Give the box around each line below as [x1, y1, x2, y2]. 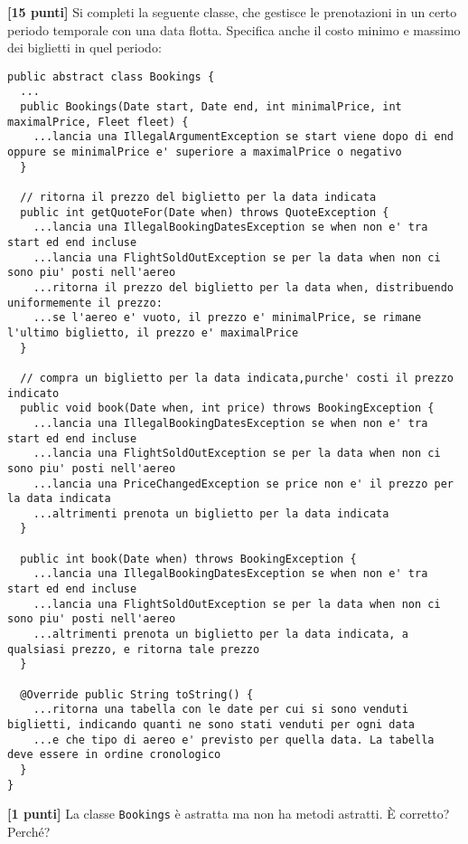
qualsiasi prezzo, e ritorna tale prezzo [7, 642, 260, 656]
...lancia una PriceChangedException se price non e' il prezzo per [33, 477, 454, 490]
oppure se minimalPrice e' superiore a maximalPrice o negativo [7, 146, 402, 159]
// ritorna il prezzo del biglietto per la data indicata [20, 191, 377, 204]
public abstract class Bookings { [7, 70, 215, 83]
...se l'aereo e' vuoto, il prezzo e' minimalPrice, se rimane [33, 311, 422, 325]
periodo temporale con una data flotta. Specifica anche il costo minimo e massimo [7, 20, 461, 39]
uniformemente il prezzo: [7, 296, 163, 309]
